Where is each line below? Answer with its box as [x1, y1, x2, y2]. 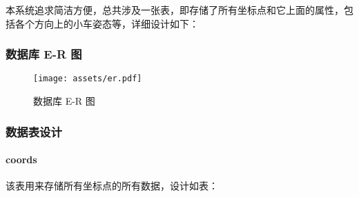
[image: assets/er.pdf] [33, 74, 142, 84]
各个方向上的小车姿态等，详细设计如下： [14, 16, 199, 30]
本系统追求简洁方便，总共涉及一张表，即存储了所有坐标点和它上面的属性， [6, 3, 344, 17]
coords [6, 152, 37, 167]
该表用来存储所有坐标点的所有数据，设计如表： [6, 178, 218, 193]
